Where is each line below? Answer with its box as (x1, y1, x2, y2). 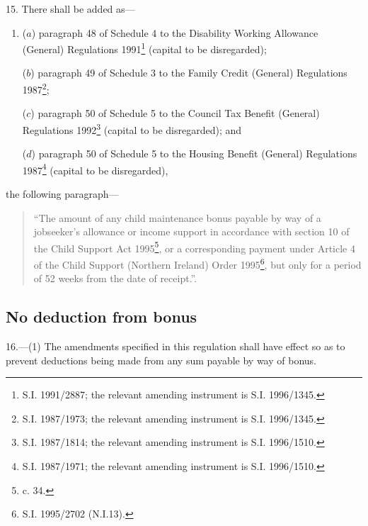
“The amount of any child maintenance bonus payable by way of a (33, 210, 321, 225)
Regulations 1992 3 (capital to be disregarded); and (22, 120, 242, 137)
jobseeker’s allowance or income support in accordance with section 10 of (33, 224, 350, 239)
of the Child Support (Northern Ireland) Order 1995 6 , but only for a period (33, 255, 362, 272)
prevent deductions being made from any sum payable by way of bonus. (6, 352, 316, 367)
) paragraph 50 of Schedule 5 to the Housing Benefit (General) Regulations (31, 146, 357, 161)
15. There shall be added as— (6, 1, 135, 16)
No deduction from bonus (6, 306, 197, 328)
